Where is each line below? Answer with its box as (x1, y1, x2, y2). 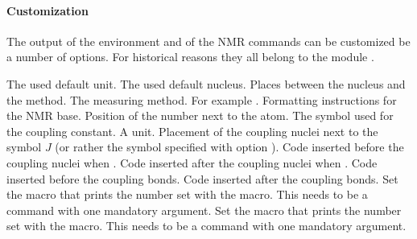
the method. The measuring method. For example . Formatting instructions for (6, 91, 397, 108)
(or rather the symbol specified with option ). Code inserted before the (55, 138, 404, 155)
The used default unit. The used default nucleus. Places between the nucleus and (6, 75, 406, 92)
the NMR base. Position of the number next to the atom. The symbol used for (6, 107, 394, 124)
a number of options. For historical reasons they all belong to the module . (6, 48, 374, 65)
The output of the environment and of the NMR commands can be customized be (6, 32, 411, 49)
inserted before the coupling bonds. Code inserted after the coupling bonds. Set (6, 170, 398, 187)
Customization (6, 2, 89, 19)
